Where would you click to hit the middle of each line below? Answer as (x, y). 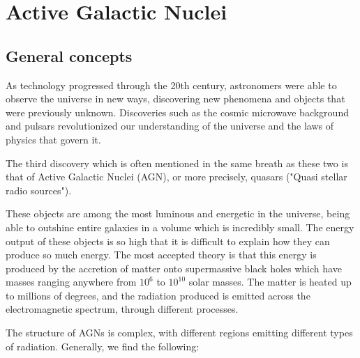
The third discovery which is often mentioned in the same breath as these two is (177, 163)
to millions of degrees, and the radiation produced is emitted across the (158, 295)
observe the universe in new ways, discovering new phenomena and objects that (175, 99)
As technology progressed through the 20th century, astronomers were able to (171, 85)
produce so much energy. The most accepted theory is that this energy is (161, 255)
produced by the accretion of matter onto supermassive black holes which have (174, 268)
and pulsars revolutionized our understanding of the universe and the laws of (170, 126)
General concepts (69, 55)
